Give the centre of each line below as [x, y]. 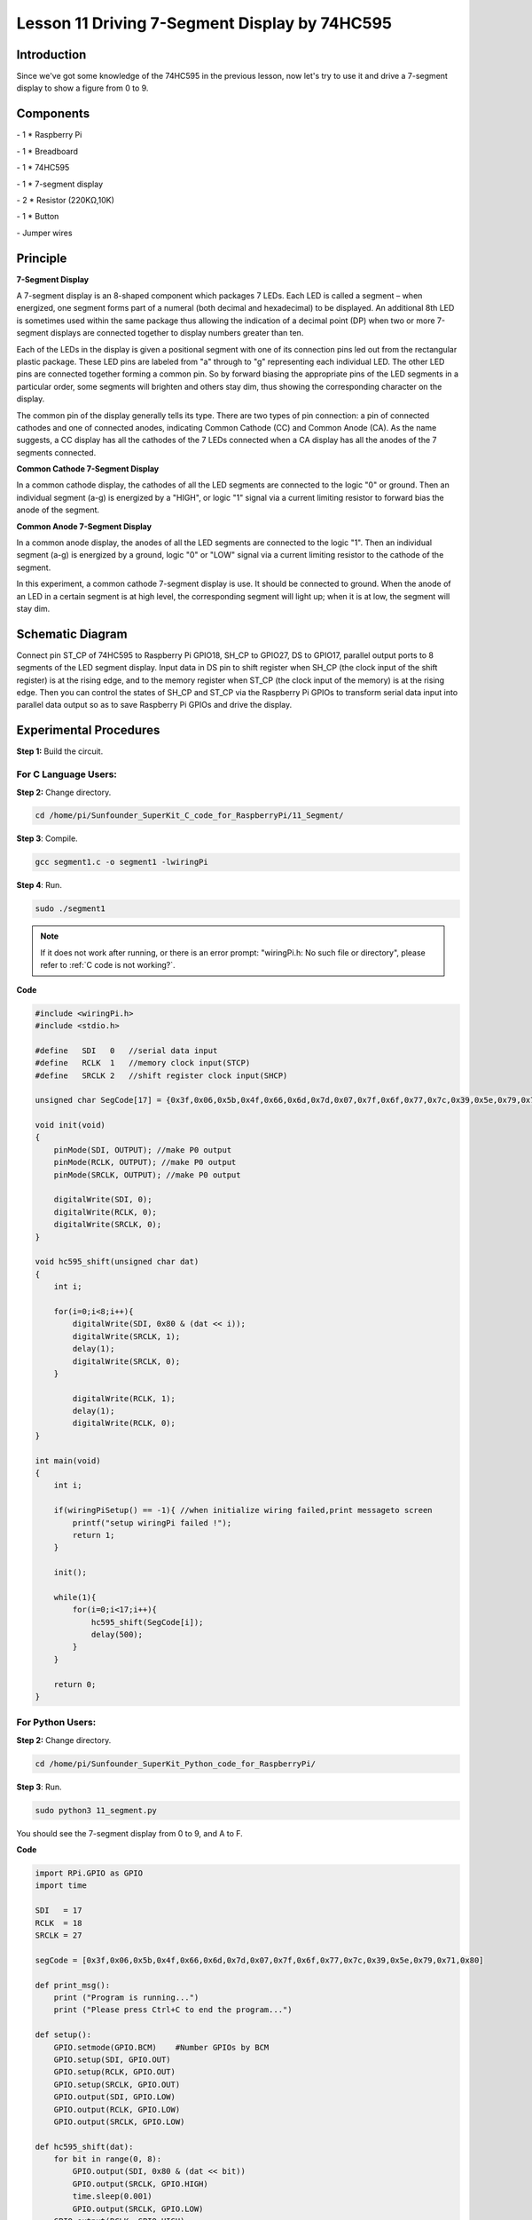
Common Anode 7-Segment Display [84, 526]
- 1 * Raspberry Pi [49, 135]
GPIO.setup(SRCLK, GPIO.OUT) [117, 2084]
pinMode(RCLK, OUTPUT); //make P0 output [145, 1162]
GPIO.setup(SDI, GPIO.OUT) [113, 2059]
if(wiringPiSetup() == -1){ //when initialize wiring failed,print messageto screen [243, 1510]
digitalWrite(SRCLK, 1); [126, 1336]
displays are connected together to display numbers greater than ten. [177, 333]
